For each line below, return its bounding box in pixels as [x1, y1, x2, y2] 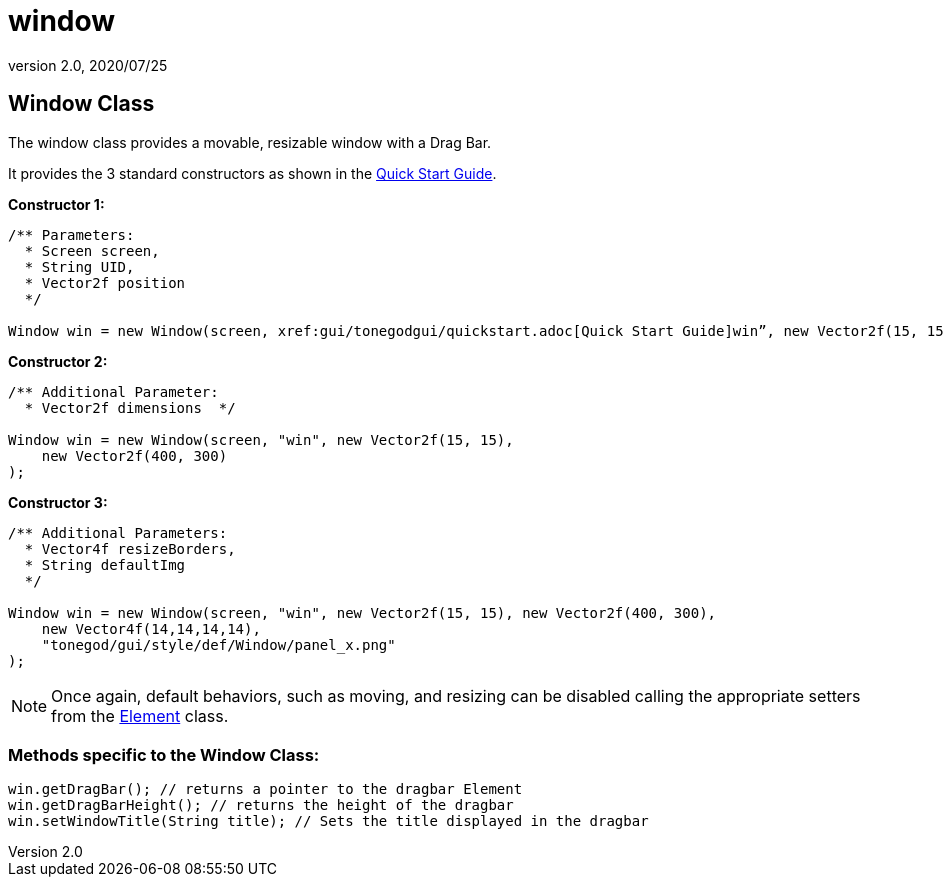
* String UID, [24, 258, 135, 275]
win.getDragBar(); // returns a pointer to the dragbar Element [8, 781, 523, 798]
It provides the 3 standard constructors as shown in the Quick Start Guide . [8, 164, 497, 182]
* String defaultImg [24, 556, 186, 573]
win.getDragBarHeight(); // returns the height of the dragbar [8, 797, 514, 814]
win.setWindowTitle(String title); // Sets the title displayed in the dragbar [8, 813, 649, 830]
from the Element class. [51, 705, 229, 726]
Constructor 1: [8, 195, 105, 213]
